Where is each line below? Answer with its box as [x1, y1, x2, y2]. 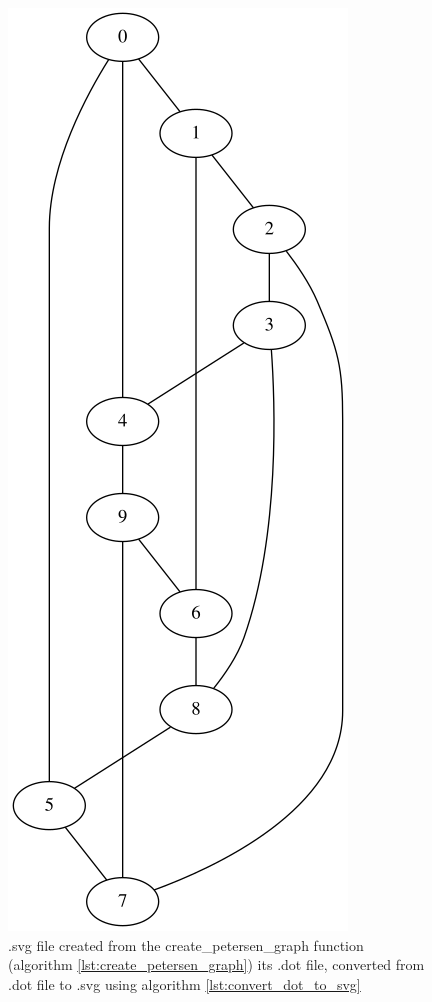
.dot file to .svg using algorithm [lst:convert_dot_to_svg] [8, 973, 361, 994]
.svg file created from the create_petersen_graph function [8, 934, 364, 955]
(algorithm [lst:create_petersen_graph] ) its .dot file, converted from [8, 954, 425, 975]
